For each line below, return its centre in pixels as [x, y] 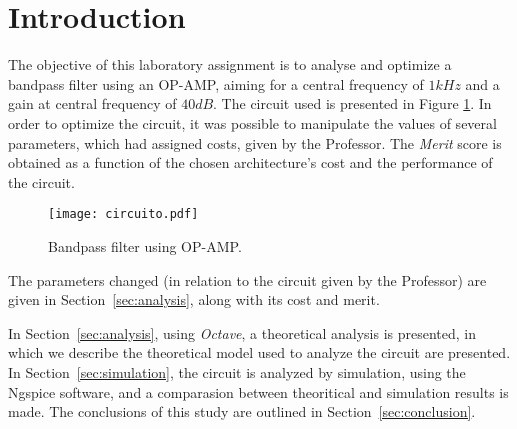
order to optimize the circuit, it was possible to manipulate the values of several [252, 122]
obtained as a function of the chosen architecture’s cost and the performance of [250, 162]
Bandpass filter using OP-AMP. [145, 245]
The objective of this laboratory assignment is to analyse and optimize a [230, 64]
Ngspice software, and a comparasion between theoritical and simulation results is [258, 391]
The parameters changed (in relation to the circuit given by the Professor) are [247, 279]
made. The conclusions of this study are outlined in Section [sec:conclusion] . [242, 411]
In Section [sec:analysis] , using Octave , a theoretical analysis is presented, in [242, 332]
